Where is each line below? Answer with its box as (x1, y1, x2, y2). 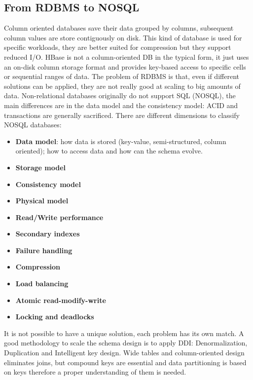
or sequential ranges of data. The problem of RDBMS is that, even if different (4, 71, 239, 81)
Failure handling (15, 245, 72, 255)
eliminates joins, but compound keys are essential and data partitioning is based (4, 357, 247, 367)
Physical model (15, 195, 69, 206)
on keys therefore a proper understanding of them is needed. (4, 367, 186, 377)
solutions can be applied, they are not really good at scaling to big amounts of (4, 80, 241, 91)
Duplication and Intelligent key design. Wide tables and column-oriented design (4, 347, 245, 358)
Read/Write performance (15, 212, 104, 222)
